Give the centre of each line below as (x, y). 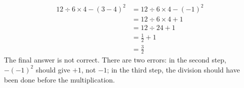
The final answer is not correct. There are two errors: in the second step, (115, 60)
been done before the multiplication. (59, 79)
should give (53, 69)
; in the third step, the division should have (173, 69)
